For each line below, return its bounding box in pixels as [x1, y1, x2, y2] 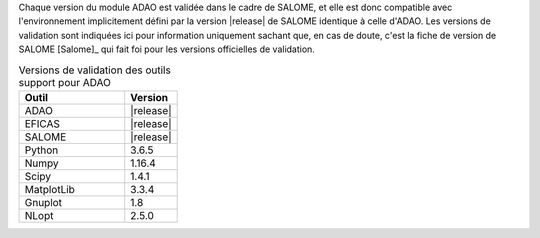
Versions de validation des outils [18, 63, 172, 77]
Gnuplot [24, 195, 63, 209]
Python [24, 143, 59, 157]
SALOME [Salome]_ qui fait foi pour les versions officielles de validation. [18, 43, 315, 55]
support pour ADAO [18, 75, 112, 89]
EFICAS [24, 116, 60, 130]
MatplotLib [24, 182, 75, 196]
